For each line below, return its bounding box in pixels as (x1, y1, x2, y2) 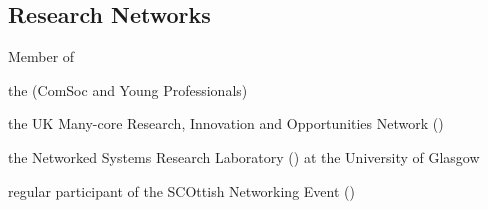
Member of (8, 46, 75, 67)
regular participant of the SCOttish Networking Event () (8, 180, 355, 201)
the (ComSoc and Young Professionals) (8, 79, 248, 100)
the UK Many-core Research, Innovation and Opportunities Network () (8, 113, 444, 134)
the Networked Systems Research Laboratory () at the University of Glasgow (8, 146, 480, 167)
